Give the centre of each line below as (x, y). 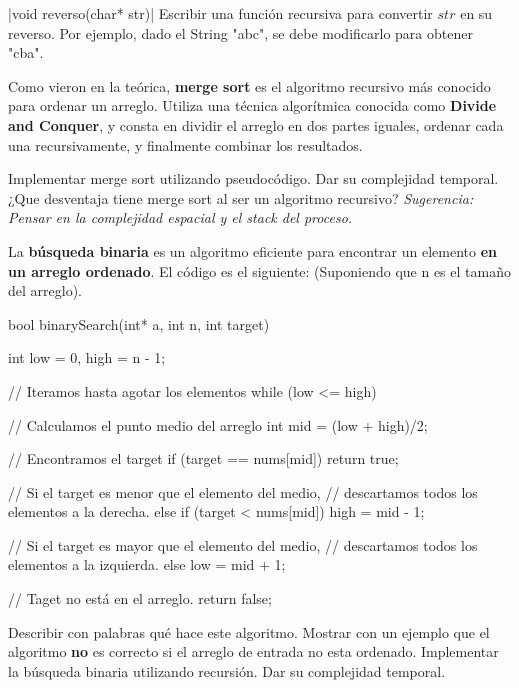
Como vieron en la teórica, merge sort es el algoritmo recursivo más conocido (249, 85)
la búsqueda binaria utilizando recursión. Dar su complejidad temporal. (227, 670)
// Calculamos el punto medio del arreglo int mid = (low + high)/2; (218, 424)
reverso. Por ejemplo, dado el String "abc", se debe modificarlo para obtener (240, 32)
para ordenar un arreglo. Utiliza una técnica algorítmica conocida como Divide (252, 105)
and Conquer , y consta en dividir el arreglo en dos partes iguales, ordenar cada (256, 124)
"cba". (26, 52)
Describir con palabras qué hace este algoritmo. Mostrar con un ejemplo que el (249, 631)
